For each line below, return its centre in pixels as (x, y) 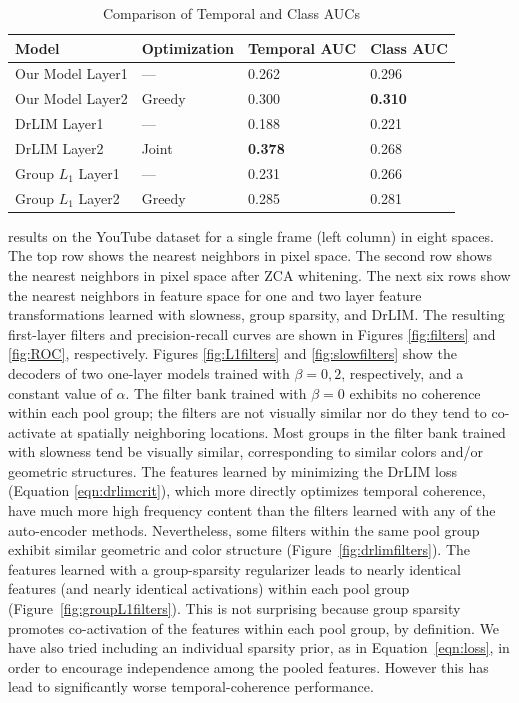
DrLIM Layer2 (59, 147)
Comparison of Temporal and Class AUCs (231, 13)
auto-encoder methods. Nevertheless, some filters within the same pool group (244, 529)
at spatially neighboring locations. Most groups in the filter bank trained (283, 431)
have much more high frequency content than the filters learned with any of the (252, 510)
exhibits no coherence (415, 392)
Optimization (188, 47)
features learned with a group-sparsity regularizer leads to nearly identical (234, 568)
